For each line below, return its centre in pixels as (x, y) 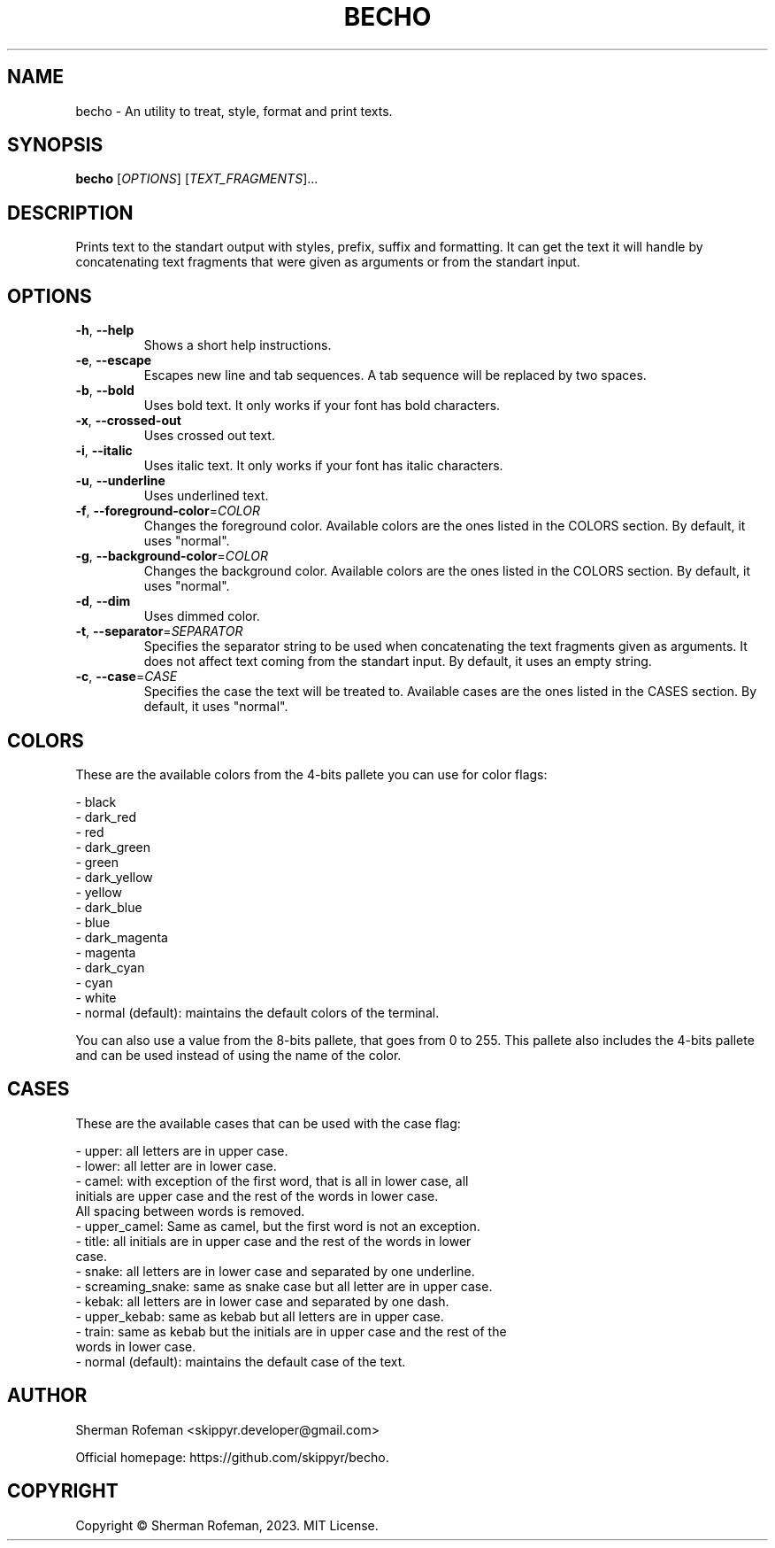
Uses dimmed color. (202, 616)
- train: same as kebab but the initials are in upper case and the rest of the (291, 1331)
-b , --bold (105, 391)
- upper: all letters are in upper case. (182, 1150)
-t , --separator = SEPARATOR (159, 631)
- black (96, 801)
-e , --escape (114, 360)
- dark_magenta (122, 937)
